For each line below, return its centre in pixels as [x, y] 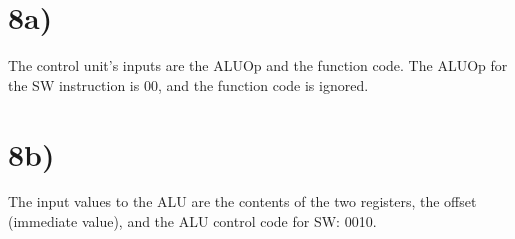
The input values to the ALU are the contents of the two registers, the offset [242, 201]
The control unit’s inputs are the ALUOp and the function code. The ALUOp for [258, 65]
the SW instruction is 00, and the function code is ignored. [188, 84]
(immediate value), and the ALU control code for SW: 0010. [192, 221]
